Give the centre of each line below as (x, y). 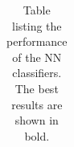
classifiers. (37, 73)
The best (37, 88)
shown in (37, 120)
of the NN (37, 57)
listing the (37, 25)
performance (37, 41)
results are (37, 104)
